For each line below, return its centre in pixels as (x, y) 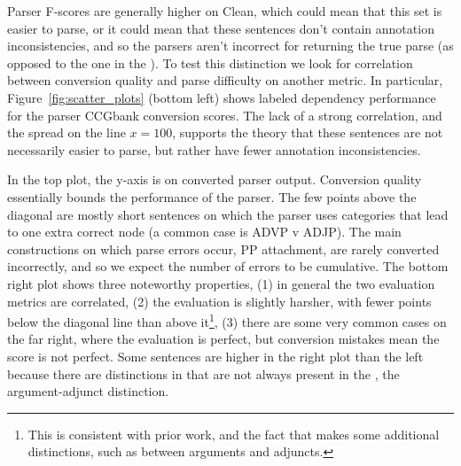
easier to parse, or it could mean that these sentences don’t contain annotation (221, 28)
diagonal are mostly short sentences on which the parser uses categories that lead (228, 214)
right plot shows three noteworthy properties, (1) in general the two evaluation (221, 283)
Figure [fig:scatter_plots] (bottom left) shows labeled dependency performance (222, 97)
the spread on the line (66, 132)
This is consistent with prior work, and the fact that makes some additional (234, 434)
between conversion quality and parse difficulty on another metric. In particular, (225, 80)
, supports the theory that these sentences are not (308, 132)
